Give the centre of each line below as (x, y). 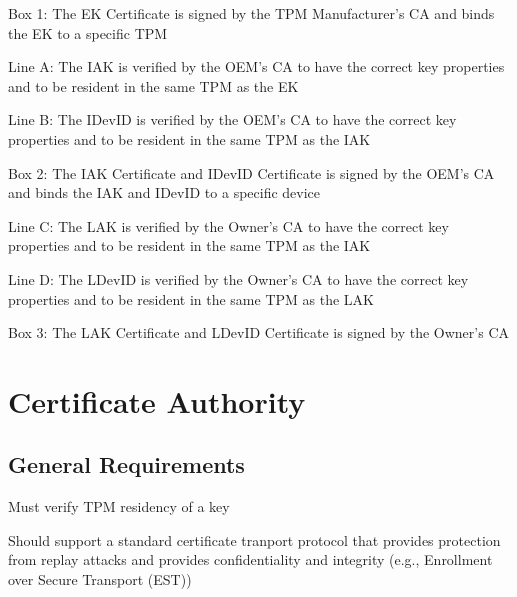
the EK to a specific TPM (88, 32)
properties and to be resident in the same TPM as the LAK (191, 298)
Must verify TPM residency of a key (119, 506)
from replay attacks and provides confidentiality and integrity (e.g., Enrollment (250, 559)
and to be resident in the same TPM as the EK (153, 85)
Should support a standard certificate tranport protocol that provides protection (254, 539)
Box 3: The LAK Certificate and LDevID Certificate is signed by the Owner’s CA (258, 332)
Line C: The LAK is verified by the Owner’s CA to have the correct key (228, 225)
